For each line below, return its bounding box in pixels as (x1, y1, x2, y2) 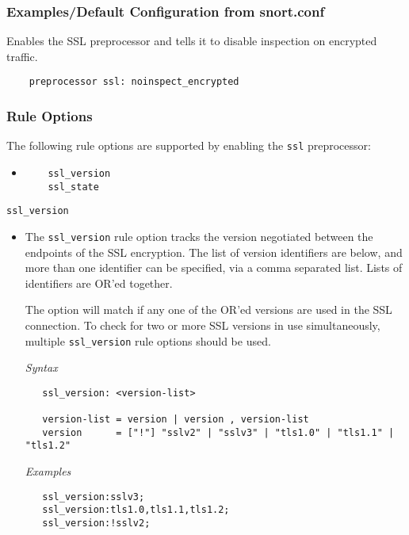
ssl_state (48, 181, 99, 193)
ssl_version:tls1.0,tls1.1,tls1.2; (42, 504, 230, 516)
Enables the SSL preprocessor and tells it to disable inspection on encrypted (6, 32, 377, 49)
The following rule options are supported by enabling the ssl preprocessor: (6, 137, 371, 154)
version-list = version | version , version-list (42, 414, 309, 426)
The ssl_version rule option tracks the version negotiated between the (25, 227, 373, 244)
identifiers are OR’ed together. (25, 274, 173, 291)
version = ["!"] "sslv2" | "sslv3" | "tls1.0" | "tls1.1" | (42, 426, 395, 438)
